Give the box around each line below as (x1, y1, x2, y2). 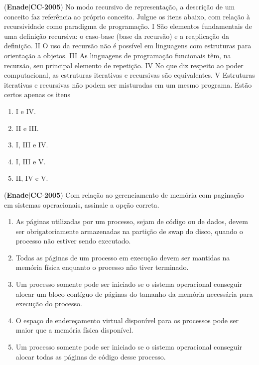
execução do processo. (15, 298, 82, 309)
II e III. (15, 122, 39, 133)
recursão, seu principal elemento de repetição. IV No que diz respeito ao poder (4, 60, 244, 70)
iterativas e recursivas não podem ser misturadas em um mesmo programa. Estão (4, 79, 252, 90)
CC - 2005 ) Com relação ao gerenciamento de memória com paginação (30, 189, 244, 200)
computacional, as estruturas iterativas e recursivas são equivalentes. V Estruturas (4, 70, 255, 80)
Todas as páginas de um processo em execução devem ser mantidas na (15, 252, 230, 262)
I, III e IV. (15, 139, 48, 150)
